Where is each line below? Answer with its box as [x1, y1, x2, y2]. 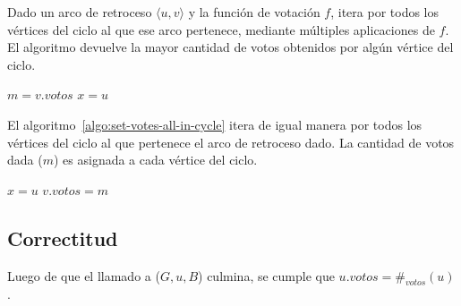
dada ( [7, 150, 43, 169]
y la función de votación [188, 3, 320, 21]
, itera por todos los [330, 3, 440, 21]
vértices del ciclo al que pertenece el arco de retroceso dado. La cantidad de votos [7, 132, 455, 151]
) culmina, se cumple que [198, 266, 335, 285]
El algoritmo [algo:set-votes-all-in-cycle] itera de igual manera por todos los [7, 115, 423, 133]
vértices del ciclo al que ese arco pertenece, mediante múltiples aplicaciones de [7, 20, 435, 38]
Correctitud [7, 224, 118, 251]
